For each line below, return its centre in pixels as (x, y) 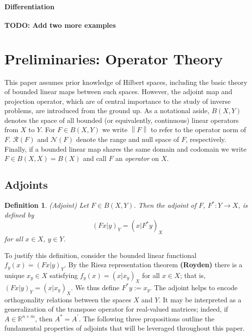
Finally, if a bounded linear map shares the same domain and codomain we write (126, 148)
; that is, (193, 275)
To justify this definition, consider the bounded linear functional (101, 255)
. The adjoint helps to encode (194, 287)
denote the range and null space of (127, 139)
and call (94, 158)
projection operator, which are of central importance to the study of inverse (118, 101)
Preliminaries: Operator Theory (114, 58)
